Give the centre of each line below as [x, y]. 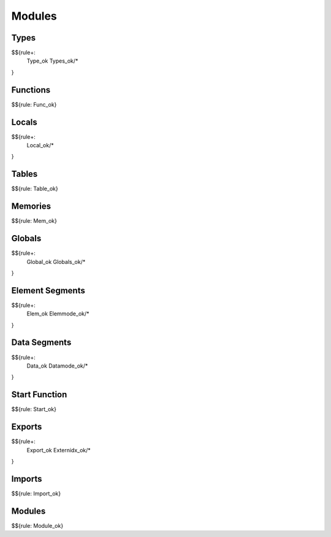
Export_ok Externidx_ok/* [59, 450]
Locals [24, 122]
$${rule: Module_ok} [37, 525]
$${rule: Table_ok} [35, 189]
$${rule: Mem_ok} [34, 221]
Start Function [39, 395]
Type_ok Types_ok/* [52, 61]
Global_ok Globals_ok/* [56, 261]
